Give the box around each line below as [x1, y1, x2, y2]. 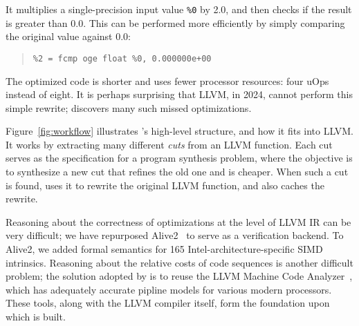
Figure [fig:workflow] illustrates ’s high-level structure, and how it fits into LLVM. [6, 124, 353, 138]
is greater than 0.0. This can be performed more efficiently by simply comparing [6, 15, 345, 30]
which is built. [6, 309, 66, 323]
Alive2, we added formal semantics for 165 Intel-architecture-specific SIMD [6, 242, 323, 256]
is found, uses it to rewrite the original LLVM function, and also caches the [6, 178, 324, 192]
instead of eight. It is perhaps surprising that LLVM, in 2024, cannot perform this [6, 87, 353, 102]
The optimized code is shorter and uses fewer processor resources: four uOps [6, 73, 329, 88]
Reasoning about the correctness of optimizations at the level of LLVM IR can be [6, 214, 351, 229]
